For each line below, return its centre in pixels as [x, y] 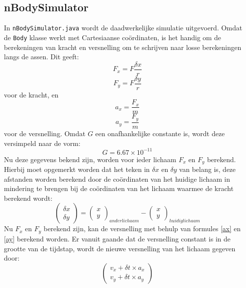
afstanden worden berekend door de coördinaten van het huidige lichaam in [117, 179]
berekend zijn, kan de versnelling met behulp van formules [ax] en [142, 228]
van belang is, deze [207, 169]
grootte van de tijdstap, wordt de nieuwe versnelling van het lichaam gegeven [120, 248]
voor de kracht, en [31, 94]
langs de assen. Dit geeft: [41, 57]
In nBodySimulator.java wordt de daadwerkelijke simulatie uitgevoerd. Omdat [123, 28]
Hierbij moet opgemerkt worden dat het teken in [77, 169]
